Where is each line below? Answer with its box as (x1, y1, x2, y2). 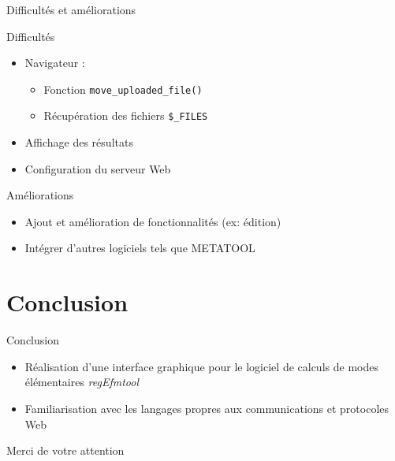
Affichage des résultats (24, 134, 133, 151)
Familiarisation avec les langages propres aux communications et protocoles (24, 400, 389, 416)
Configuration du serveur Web (24, 160, 171, 177)
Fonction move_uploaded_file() (43, 80, 203, 97)
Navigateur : (24, 54, 85, 71)
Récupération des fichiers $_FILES (43, 107, 208, 124)
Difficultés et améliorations (6, 2, 136, 17)
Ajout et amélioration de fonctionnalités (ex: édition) (24, 213, 281, 229)
